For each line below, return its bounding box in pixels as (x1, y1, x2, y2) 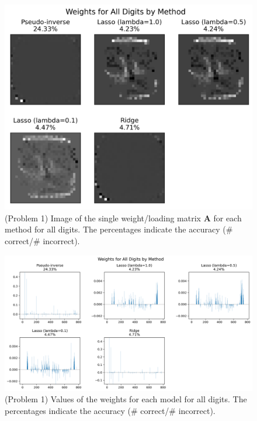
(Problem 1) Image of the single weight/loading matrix (5, 211, 201, 224)
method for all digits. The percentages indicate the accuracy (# (5, 223, 233, 235)
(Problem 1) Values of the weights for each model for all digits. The (5, 393, 247, 405)
